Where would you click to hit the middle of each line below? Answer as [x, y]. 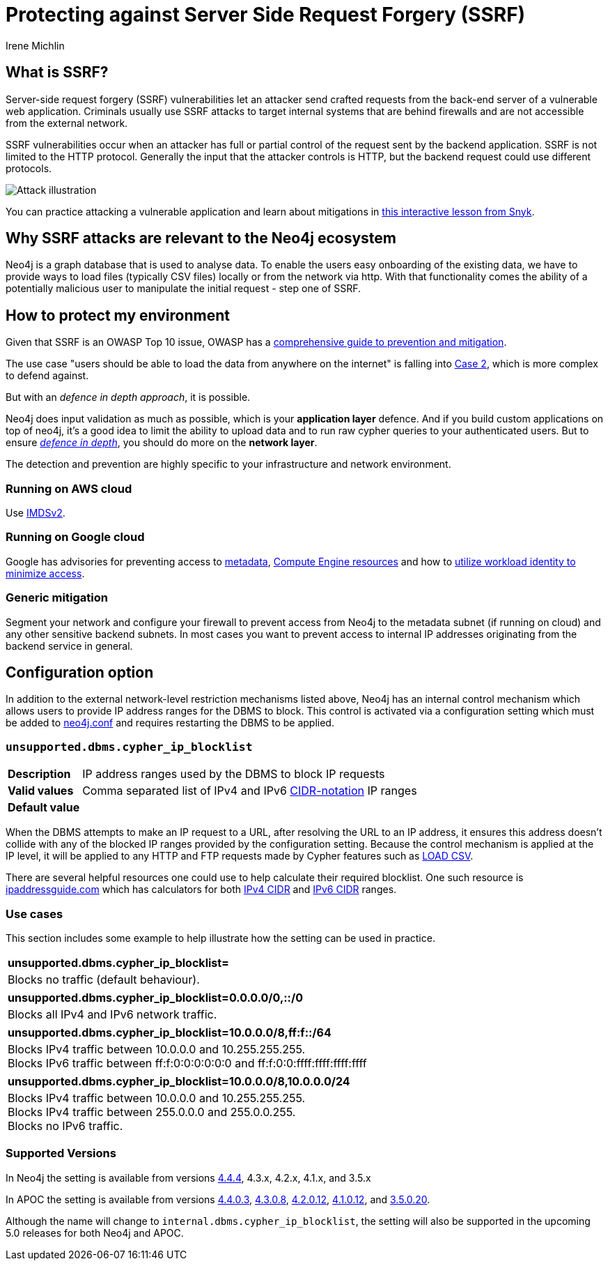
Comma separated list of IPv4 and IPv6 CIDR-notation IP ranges [250, 791]
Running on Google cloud [75, 537]
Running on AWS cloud [69, 488]
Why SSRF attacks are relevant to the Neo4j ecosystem [201, 238]
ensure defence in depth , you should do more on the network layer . [162, 443]
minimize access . [45, 573]
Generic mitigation [57, 598]
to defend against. [47, 376]
